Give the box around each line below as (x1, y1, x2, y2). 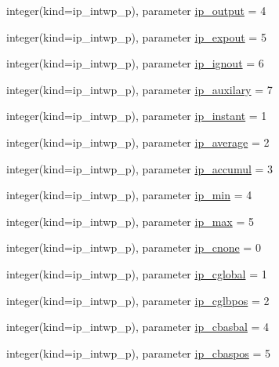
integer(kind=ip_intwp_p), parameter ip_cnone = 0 (6, 239, 261, 256)
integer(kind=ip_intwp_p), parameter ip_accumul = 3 (6, 160, 274, 176)
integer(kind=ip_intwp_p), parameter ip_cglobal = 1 (6, 265, 267, 282)
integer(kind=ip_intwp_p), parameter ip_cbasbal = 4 (6, 318, 270, 335)
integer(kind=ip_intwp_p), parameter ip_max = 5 (6, 213, 254, 229)
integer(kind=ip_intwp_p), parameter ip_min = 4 (6, 187, 252, 203)
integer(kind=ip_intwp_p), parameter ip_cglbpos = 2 (6, 292, 270, 308)
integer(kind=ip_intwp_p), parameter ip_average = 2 (6, 133, 270, 150)
